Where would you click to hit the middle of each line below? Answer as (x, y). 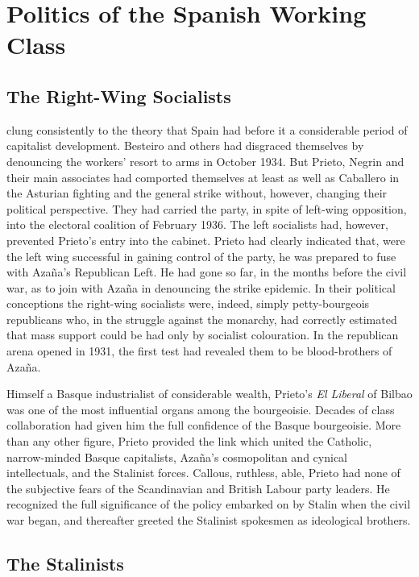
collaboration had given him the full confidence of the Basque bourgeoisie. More (204, 425)
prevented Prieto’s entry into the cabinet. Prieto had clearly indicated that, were (206, 240)
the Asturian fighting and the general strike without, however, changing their (197, 193)
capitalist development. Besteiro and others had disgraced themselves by (185, 145)
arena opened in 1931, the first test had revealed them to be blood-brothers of (199, 351)
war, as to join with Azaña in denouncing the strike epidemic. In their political (201, 287)
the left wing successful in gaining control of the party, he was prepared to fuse (201, 256)
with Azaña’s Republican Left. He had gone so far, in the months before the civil (207, 272)
